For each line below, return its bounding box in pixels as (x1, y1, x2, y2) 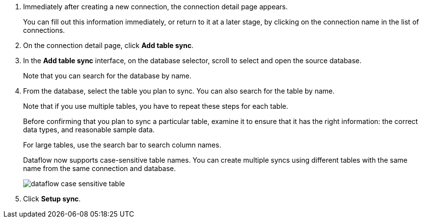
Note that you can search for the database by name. (23, 72, 191, 80)
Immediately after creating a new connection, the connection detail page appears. (23, 2, 288, 11)
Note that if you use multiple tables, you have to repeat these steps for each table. (23, 102, 289, 110)
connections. (23, 26, 65, 34)
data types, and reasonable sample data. (23, 125, 155, 134)
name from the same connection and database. (23, 164, 176, 173)
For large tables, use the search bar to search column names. (23, 141, 221, 149)
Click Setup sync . (23, 195, 81, 203)
